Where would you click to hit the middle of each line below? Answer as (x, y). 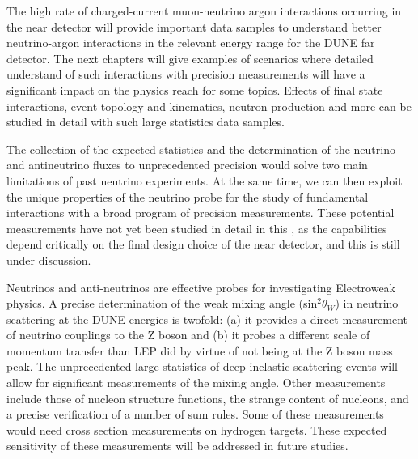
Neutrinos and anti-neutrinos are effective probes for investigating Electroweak (201, 287)
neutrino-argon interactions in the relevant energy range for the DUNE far (191, 42)
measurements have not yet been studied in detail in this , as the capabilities (197, 228)
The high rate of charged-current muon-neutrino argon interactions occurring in (204, 11)
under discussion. (49, 259)
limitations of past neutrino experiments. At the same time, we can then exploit (205, 180)
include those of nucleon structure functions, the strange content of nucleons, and (208, 398)
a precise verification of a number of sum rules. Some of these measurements (195, 414)
